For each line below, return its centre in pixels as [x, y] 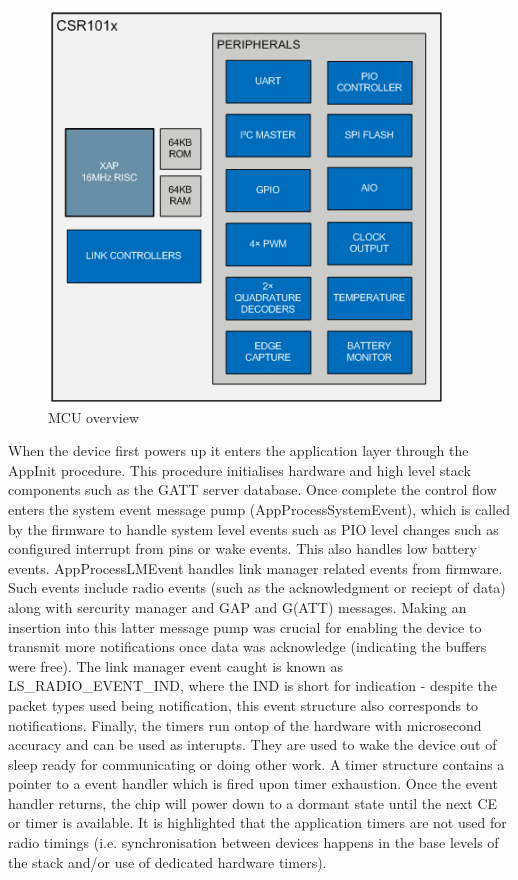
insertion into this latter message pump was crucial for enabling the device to [245, 626]
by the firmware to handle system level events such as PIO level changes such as [253, 528]
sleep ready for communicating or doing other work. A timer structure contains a [256, 763]
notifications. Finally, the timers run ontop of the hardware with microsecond [245, 724]
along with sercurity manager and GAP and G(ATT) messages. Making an [237, 606]
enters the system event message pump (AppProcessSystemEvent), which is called [259, 508]
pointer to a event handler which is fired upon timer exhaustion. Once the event [253, 783]
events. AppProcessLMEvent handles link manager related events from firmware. [255, 567]
